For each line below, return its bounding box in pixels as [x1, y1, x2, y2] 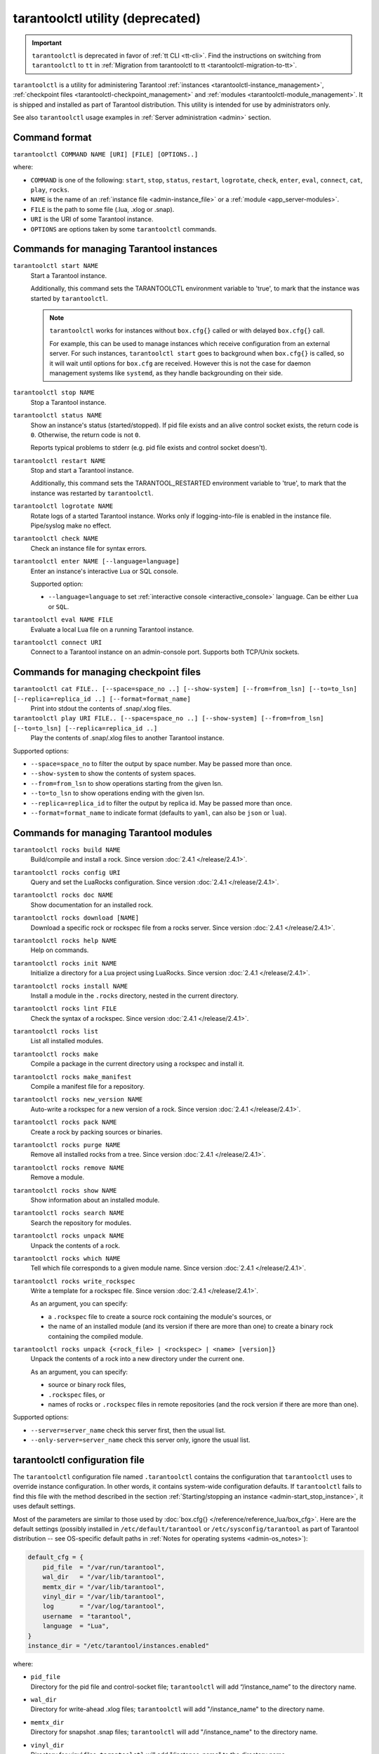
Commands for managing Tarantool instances [13, 243, 218, 255]
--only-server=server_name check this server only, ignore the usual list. [30, 1435, 251, 1445]
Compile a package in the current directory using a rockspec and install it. [30, 1059, 245, 1068]
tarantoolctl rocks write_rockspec [13, 1277, 136, 1285]
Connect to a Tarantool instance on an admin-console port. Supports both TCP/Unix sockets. [30, 648, 300, 656]
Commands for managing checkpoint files [13, 667, 201, 678]
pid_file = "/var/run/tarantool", [42, 1563, 165, 1571]
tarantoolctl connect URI [13, 638, 102, 646]
